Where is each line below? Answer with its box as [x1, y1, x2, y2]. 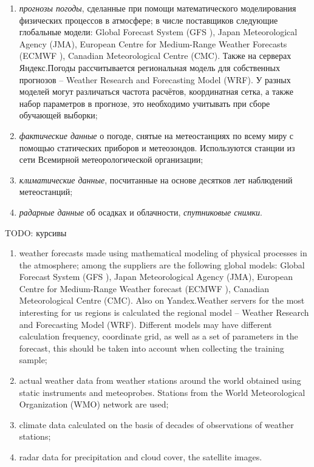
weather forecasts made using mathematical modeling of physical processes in [19, 247, 307, 259]
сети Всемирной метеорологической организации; [19, 153, 203, 166]
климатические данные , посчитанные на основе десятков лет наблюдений [19, 173, 293, 186]
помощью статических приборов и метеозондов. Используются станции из [19, 141, 295, 154]
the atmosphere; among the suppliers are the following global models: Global [19, 258, 305, 271]
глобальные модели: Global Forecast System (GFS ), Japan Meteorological [19, 26, 298, 38]
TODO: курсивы [5, 226, 67, 239]
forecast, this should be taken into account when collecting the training [19, 341, 284, 354]
